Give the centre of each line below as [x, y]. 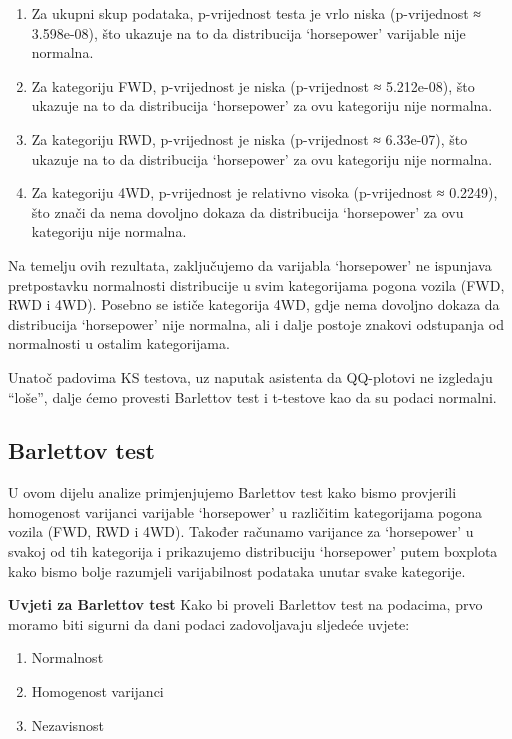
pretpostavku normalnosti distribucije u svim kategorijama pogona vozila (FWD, [256, 284]
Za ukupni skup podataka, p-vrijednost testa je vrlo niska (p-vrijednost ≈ [256, 13]
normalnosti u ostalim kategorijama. [119, 343]
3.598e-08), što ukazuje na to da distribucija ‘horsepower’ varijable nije [248, 32]
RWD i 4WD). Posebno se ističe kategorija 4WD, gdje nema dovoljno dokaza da [254, 304]
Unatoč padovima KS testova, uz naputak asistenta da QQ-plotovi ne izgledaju [250, 376]
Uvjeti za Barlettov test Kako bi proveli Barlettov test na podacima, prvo [245, 604]
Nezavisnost [67, 724]
